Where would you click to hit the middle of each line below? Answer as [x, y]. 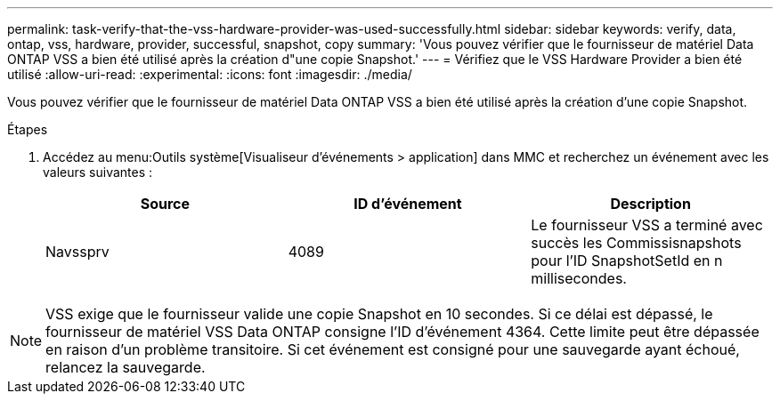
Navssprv [77, 252]
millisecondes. [579, 278]
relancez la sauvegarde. [126, 367]
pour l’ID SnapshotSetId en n [627, 261]
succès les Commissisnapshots [636, 243]
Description [650, 204]
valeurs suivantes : [98, 172]
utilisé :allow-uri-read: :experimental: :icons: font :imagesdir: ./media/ [210, 74]
